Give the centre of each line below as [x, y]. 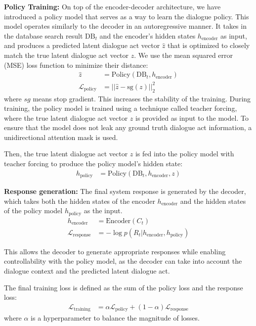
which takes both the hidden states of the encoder [80, 201]
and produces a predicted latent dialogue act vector [82, 45]
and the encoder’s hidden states [148, 35]
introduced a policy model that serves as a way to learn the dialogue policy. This [127, 16]
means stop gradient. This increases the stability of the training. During [142, 98]
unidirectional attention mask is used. [61, 137]
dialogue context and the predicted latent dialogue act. [87, 271]
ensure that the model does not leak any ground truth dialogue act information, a [128, 127]
